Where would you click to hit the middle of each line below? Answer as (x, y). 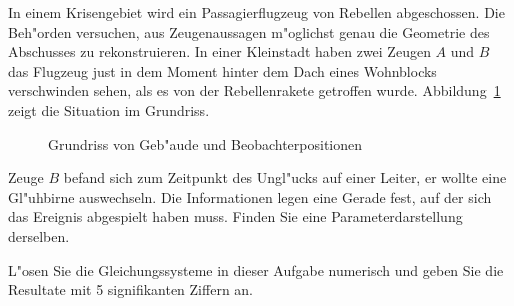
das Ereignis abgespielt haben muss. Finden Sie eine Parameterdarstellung (235, 216)
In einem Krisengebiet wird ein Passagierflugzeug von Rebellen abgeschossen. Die (256, 12)
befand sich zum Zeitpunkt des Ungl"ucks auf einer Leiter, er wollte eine (285, 177)
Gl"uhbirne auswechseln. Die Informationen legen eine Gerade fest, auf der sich (250, 196)
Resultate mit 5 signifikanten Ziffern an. (130, 289)
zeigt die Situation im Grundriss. (109, 109)
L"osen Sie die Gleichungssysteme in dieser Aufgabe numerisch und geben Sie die (256, 269)
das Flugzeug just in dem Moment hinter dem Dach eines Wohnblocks (222, 70)
